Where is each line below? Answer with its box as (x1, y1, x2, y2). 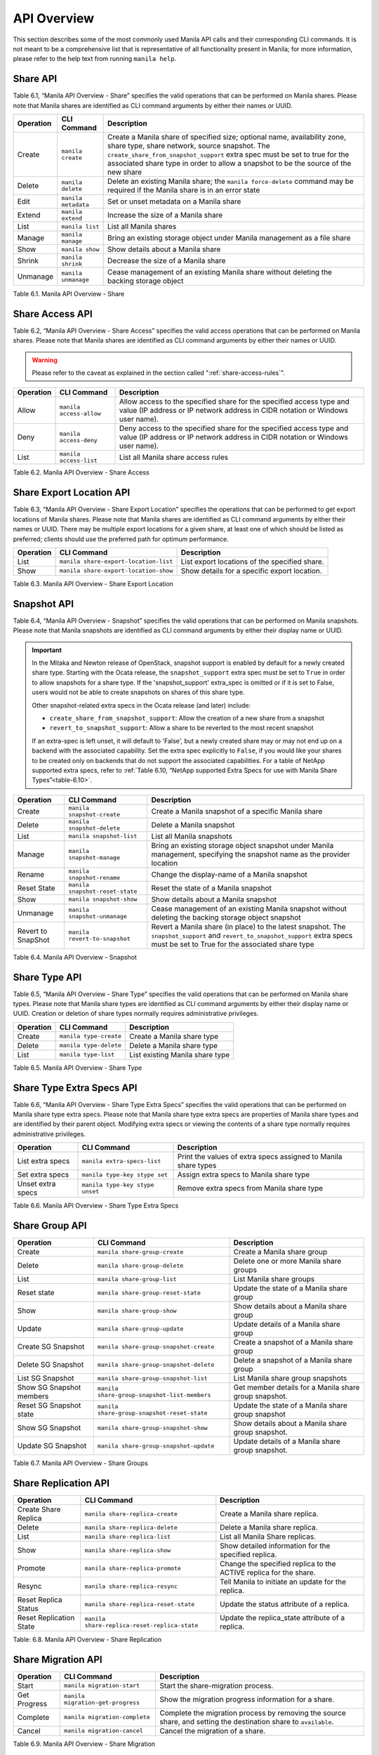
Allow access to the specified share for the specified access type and (119, 397, 350, 406)
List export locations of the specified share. (180, 557, 324, 567)
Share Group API (13, 1220, 87, 1232)
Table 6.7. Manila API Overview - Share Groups (13, 1459, 149, 1467)
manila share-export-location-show (59, 567, 173, 575)
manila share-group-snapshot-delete (97, 1360, 215, 1368)
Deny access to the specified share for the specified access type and (119, 423, 349, 433)
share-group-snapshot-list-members (97, 1391, 211, 1399)
